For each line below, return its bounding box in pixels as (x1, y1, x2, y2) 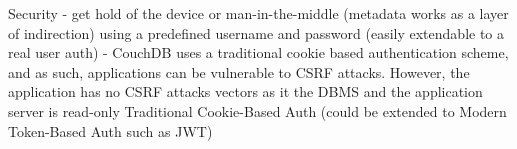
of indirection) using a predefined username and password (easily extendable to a (8, 22, 505, 43)
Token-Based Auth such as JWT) (8, 120, 213, 141)
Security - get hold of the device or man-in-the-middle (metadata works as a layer (8, 3, 509, 23)
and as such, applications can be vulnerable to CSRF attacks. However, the (8, 61, 470, 82)
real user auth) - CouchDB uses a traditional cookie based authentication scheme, (8, 42, 509, 63)
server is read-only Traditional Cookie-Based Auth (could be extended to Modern (8, 100, 507, 121)
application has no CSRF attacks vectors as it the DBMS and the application (8, 81, 483, 102)
